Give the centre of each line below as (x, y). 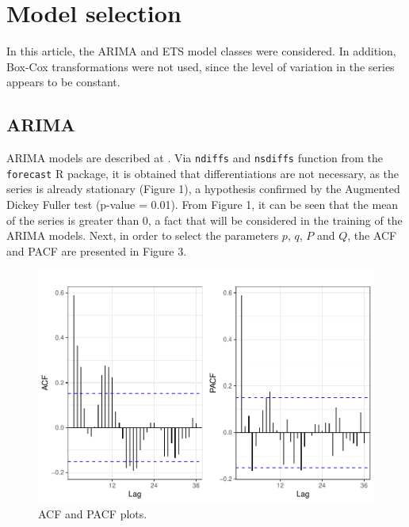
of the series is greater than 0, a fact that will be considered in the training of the (204, 220)
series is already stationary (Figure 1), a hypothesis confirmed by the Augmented (203, 189)
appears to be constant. (63, 82)
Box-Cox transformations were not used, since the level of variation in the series (201, 66)
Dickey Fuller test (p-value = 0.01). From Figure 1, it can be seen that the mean (203, 205)
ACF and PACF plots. (93, 513)
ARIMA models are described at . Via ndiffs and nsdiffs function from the (195, 158)
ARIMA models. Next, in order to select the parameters (143, 235)
